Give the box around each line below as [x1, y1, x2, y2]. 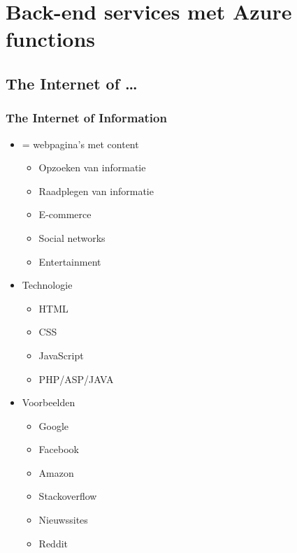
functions [6, 24, 96, 53]
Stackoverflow [38, 489, 97, 503]
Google [38, 418, 69, 433]
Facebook [38, 442, 79, 457]
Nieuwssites [38, 512, 88, 527]
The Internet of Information [6, 109, 167, 127]
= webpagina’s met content [22, 136, 139, 151]
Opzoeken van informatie [38, 160, 146, 175]
